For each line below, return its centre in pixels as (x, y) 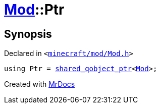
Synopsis (28, 34)
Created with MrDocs (40, 84)
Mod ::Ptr (34, 10)
